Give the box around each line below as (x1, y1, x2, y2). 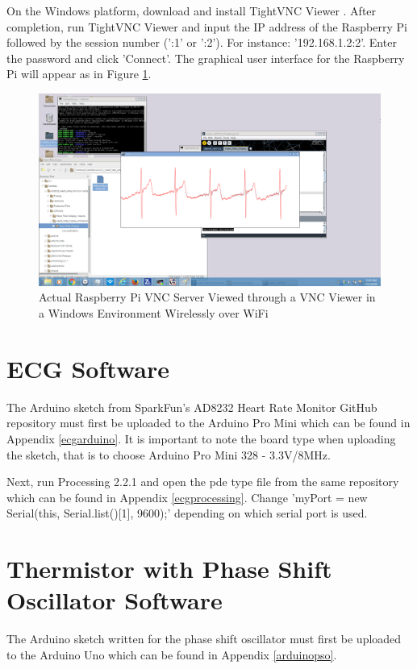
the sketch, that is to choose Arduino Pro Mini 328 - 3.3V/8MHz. (6, 446, 331, 463)
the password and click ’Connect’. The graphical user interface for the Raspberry (6, 49, 405, 66)
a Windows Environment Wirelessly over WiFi (39, 305, 269, 322)
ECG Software (6, 351, 169, 384)
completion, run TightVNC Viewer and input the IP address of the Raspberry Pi (6, 18, 407, 35)
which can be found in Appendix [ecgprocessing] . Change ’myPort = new (6, 488, 368, 505)
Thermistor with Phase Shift (6, 552, 332, 585)
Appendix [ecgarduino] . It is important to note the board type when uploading (6, 430, 396, 447)
